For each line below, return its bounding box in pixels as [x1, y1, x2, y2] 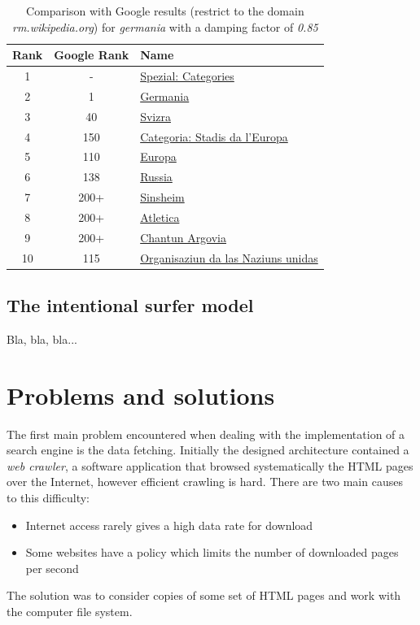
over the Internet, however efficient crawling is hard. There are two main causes [7, 473, 403, 490]
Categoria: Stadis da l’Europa [140, 128, 288, 145]
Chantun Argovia [140, 228, 227, 245]
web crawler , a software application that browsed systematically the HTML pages [7, 457, 413, 474]
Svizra [140, 107, 171, 124]
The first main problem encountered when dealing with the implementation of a [7, 425, 405, 442]
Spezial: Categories [140, 67, 234, 85]
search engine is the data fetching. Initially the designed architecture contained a [7, 441, 409, 458]
